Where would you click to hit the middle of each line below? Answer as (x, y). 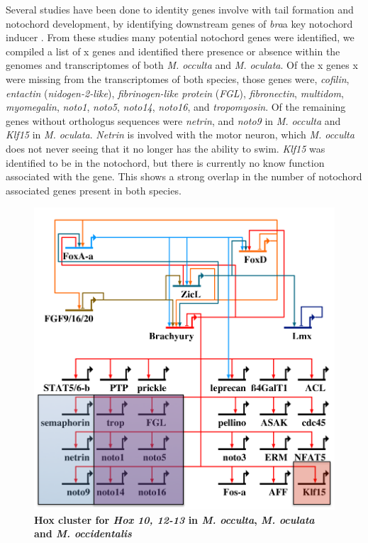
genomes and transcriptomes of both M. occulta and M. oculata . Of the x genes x (182, 65)
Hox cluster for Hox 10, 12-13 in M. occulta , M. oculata (174, 519)
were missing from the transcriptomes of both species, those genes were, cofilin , (178, 78)
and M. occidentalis (83, 533)
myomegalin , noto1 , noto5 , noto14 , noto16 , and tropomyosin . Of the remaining (176, 107)
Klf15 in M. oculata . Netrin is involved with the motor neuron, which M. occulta (180, 135)
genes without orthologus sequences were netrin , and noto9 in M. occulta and (173, 120)
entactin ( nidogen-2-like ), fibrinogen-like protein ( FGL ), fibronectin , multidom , (175, 93)
